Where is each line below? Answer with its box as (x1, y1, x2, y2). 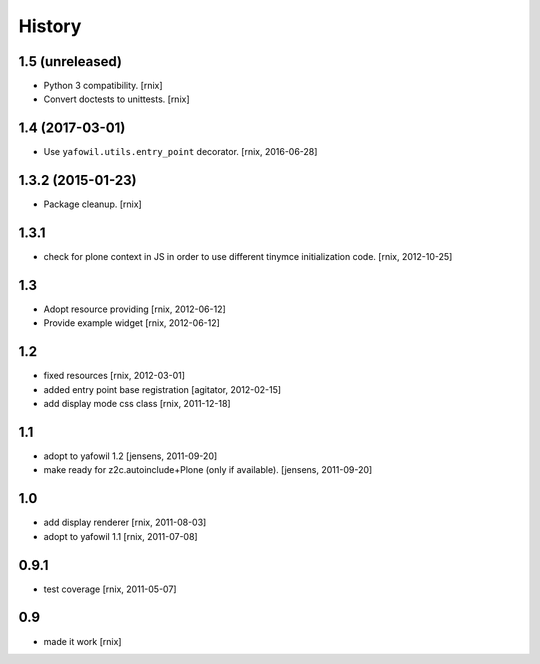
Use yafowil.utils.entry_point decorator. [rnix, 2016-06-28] (43, 146, 318, 158)
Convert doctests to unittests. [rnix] (43, 93, 190, 105)
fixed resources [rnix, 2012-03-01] (43, 370, 185, 382)
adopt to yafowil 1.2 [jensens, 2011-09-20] (43, 450, 218, 462)
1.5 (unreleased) (18, 53, 122, 70)
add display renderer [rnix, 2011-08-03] (43, 516, 207, 529)
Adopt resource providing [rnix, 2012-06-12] (43, 303, 227, 315)
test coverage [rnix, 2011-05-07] (43, 583, 177, 595)
